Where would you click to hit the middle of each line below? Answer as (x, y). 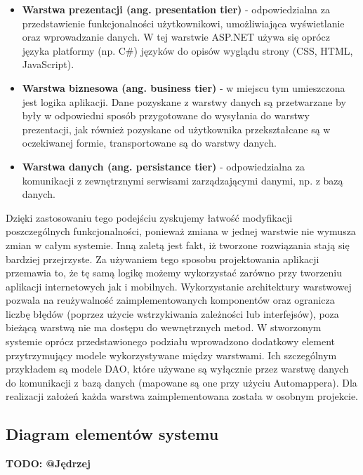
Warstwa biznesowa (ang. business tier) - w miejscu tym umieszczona (184, 87)
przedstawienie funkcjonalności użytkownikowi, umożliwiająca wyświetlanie (183, 23)
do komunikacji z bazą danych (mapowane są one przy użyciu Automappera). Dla (181, 382)
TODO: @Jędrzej (48, 463)
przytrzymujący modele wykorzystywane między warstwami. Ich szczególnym (171, 355)
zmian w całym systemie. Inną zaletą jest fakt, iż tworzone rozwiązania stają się (178, 245)
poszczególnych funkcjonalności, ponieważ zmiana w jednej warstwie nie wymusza (181, 231)
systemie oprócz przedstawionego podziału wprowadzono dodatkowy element (170, 341)
